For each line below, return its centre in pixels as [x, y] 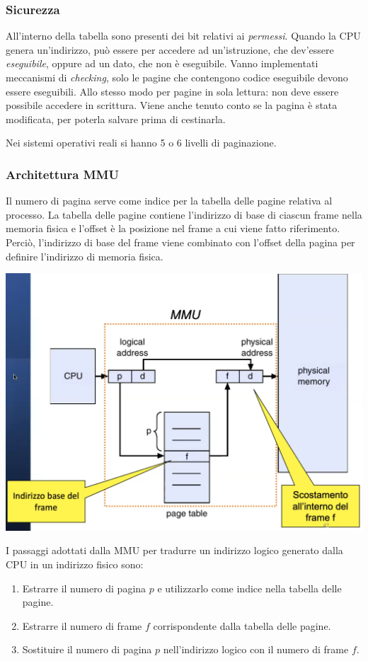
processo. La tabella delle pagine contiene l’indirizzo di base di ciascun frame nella [184, 214]
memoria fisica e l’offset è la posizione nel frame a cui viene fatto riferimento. [173, 228]
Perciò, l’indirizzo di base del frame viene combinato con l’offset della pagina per [180, 242]
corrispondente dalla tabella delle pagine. [242, 625]
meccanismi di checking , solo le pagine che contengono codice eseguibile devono [177, 77]
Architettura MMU [62, 174]
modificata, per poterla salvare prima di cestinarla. [116, 119]
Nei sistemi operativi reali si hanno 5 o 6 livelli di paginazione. [141, 143]
